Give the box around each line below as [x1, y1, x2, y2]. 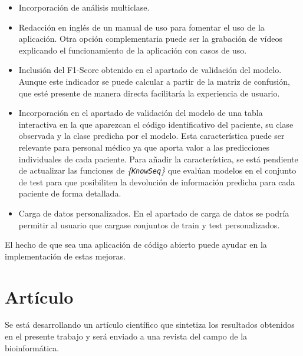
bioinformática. [5, 341, 60, 354]
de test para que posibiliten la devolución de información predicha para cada [18, 175, 295, 188]
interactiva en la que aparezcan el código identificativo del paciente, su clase [18, 118, 294, 130]
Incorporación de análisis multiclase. [18, 1, 150, 13]
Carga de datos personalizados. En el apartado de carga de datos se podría [18, 207, 289, 219]
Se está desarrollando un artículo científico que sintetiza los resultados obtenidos [5, 318, 295, 331]
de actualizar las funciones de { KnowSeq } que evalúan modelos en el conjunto [18, 164, 297, 177]
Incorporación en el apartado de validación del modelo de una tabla [18, 107, 263, 119]
